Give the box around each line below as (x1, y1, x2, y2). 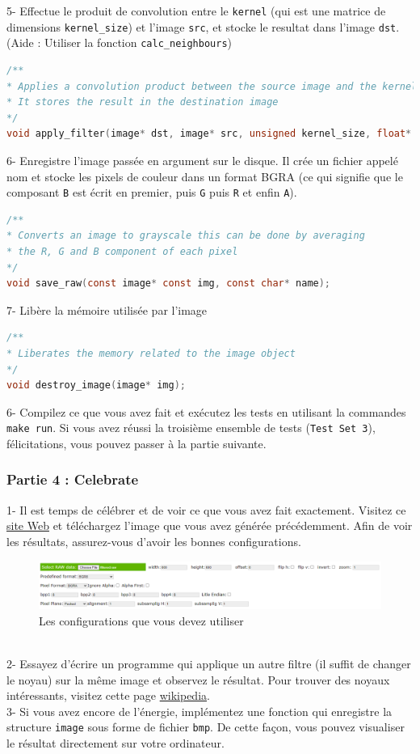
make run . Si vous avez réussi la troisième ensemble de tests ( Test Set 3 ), (6, 419, 376, 436)
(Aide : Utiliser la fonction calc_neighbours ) (6, 34, 233, 51)
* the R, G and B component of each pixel (6, 245, 238, 257)
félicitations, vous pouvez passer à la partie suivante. (6, 434, 267, 451)
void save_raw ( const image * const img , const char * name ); (6, 277, 331, 290)
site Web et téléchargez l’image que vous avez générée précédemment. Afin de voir (6, 517, 413, 534)
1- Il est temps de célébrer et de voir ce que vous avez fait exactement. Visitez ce (6, 501, 406, 518)
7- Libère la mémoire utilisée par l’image (6, 301, 208, 318)
